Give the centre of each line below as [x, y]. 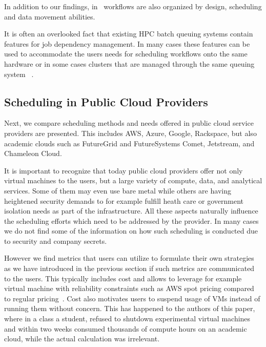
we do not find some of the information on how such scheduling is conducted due [131, 231]
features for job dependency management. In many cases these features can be [127, 43]
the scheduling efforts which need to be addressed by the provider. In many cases [131, 220]
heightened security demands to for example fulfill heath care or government [124, 200]
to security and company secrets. [56, 240]
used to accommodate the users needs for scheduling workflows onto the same [126, 54]
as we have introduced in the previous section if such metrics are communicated [129, 268]
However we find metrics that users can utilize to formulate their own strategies [129, 258]
